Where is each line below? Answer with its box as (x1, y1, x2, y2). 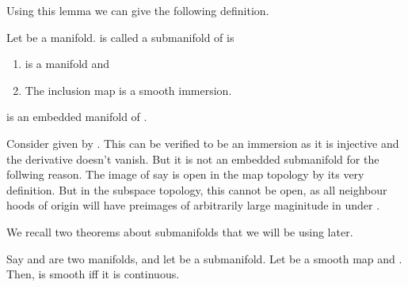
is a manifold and (25, 55, 110, 72)
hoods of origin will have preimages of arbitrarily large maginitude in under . (6, 197, 380, 213)
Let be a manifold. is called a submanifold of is (6, 28, 235, 45)
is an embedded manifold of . (6, 108, 147, 125)
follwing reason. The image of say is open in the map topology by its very (6, 166, 364, 183)
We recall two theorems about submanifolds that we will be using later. (6, 223, 353, 240)
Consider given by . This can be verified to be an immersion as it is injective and (6, 134, 399, 151)
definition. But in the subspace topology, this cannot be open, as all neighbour (6, 181, 387, 198)
